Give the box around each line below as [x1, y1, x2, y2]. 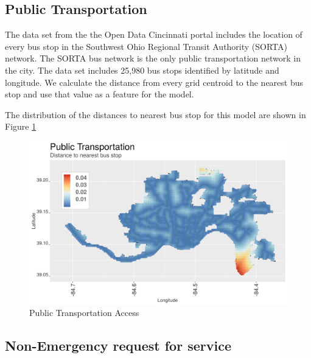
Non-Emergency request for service [5, 336, 231, 355]
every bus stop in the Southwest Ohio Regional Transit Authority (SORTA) [5, 40, 288, 52]
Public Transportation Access [29, 306, 139, 319]
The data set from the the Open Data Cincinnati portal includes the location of [5, 28, 302, 41]
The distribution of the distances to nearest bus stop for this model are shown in [5, 108, 306, 121]
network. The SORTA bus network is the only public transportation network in [5, 52, 301, 65]
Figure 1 [5, 120, 37, 133]
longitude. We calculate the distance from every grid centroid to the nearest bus [5, 75, 304, 88]
